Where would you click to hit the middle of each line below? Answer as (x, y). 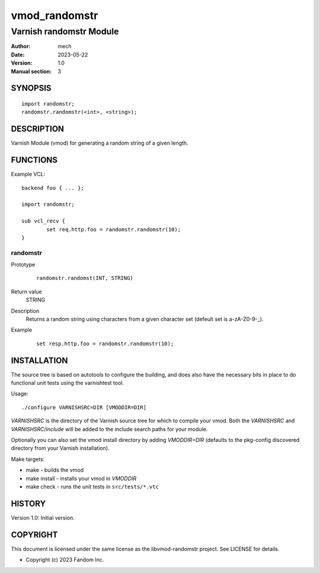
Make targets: (28, 459)
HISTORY (28, 503)
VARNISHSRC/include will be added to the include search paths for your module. (109, 429)
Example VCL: (28, 174)
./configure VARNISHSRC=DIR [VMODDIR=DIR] (84, 407)
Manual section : (31, 71)
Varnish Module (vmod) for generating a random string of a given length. (100, 143)
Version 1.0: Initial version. (43, 518)
